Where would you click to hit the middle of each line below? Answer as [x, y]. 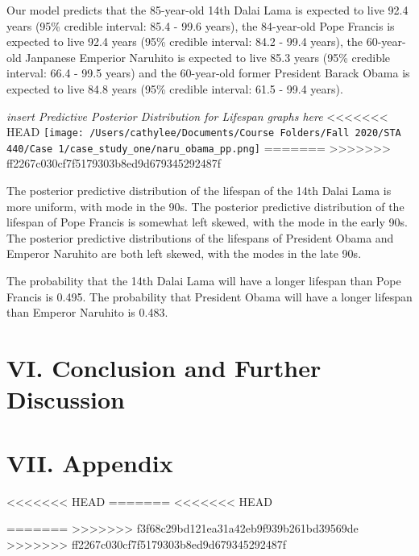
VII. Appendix [90, 462]
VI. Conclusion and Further [164, 367]
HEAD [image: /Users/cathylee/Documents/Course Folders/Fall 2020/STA [204, 132]
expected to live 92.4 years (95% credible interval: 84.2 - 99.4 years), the [185, 41]
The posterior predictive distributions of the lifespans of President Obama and [200, 237]
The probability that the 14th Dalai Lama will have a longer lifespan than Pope [204, 281]
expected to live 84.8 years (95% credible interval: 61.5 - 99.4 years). [175, 88]
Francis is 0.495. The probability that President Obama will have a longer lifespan [209, 296]
